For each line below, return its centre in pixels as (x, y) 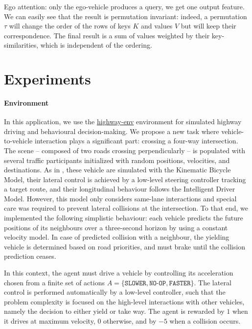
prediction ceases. (30, 256)
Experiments (47, 79)
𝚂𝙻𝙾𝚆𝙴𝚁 (135, 283)
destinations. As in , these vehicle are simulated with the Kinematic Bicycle (117, 170)
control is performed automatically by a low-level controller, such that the (115, 292)
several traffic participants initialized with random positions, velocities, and (117, 160)
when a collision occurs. (205, 321)
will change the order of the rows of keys (70, 26)
